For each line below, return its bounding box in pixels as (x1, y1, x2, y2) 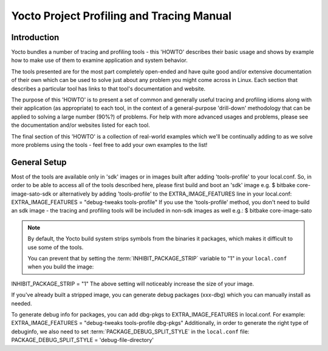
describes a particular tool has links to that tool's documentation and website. (11, 85, 206, 92)
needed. (11, 299, 32, 307)
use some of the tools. (27, 244, 84, 251)
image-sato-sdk (11, 190, 52, 197)
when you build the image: (27, 263, 94, 270)
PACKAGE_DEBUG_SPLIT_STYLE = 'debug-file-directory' (11, 336, 154, 344)
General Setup (11, 157, 67, 167)
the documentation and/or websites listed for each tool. (11, 121, 150, 129)
